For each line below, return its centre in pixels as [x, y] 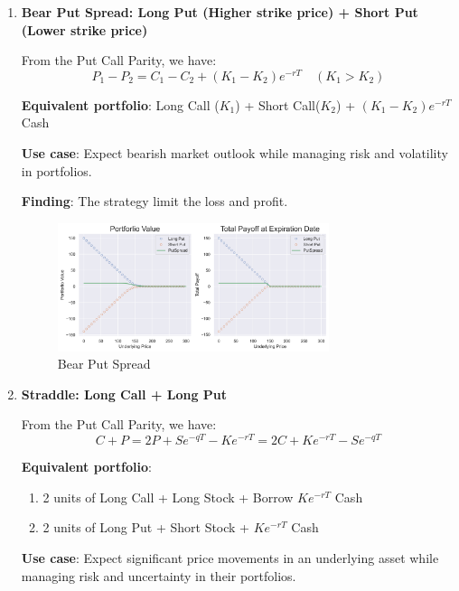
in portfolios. [56, 170]
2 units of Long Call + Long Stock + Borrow [168, 497]
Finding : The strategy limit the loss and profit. [155, 201]
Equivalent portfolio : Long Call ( [120, 104]
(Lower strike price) [84, 29]
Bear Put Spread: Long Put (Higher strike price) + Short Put [220, 12]
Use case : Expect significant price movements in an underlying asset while [230, 557]
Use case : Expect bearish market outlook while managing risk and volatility [234, 153]
